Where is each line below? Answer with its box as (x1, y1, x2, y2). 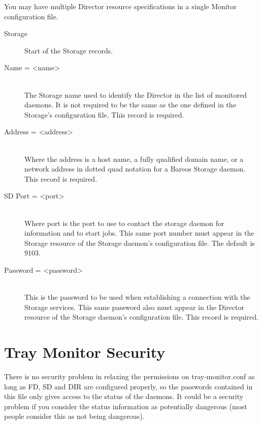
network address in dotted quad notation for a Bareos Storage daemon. (24, 163, 246, 174)
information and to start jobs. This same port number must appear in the (24, 228, 254, 238)
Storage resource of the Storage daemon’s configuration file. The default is (24, 237, 255, 248)
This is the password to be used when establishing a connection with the (24, 292, 250, 302)
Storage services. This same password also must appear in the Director (24, 301, 245, 312)
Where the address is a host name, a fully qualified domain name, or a (24, 153, 244, 164)
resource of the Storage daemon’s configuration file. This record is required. (24, 311, 259, 322)
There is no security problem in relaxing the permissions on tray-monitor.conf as (4, 371, 255, 381)
